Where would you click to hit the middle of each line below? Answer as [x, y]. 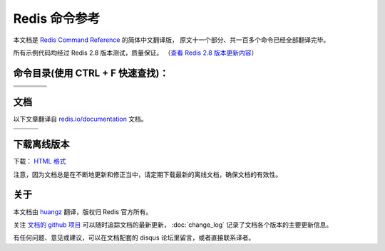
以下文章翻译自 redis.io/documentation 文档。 [80, 119]
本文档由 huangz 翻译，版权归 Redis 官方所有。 [83, 212]
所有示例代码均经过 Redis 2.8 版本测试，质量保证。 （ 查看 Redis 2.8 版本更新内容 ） [135, 53]
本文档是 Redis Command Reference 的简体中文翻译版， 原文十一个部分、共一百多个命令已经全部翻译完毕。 [171, 40]
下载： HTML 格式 [40, 161]
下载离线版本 [41, 145]
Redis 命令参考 [57, 18]
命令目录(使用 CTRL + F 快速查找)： [91, 73]
